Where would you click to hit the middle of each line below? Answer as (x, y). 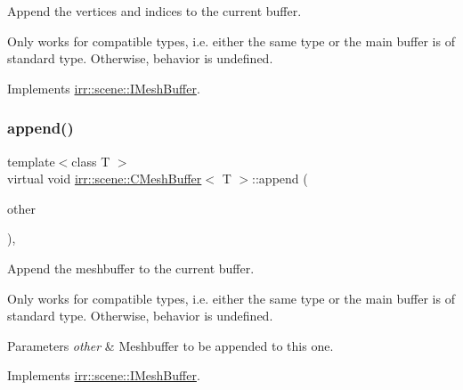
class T (91, 161)
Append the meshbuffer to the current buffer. (131, 268)
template (31, 161)
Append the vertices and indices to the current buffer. (154, 11)
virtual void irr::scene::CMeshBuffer (105, 179)
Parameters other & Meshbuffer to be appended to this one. (171, 345)
